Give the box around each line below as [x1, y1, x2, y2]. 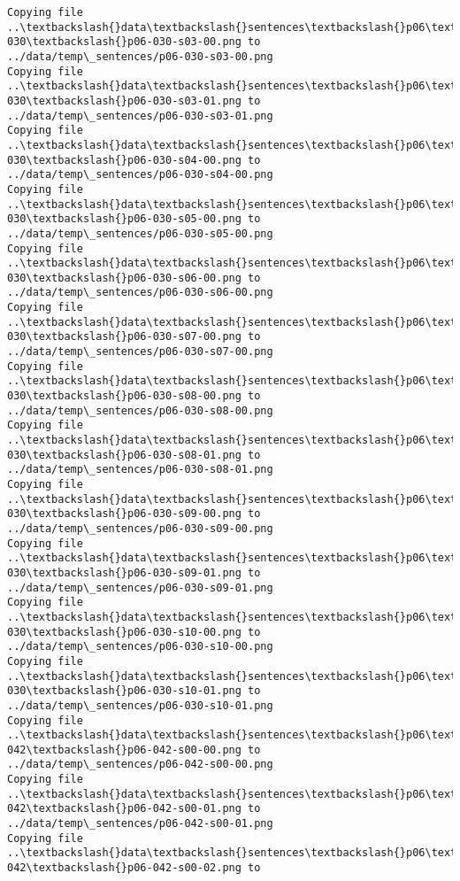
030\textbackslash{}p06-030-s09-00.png [7, 507, 241, 521]
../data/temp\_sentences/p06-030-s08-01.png [7, 463, 273, 476]
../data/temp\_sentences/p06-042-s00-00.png [7, 758, 273, 771]
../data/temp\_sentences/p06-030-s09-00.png [7, 522, 273, 535]
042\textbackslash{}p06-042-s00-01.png [7, 802, 241, 815]
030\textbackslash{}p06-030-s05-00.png [7, 213, 241, 226]
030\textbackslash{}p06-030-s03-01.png [7, 94, 241, 107]
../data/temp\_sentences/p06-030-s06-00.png [7, 286, 273, 299]
